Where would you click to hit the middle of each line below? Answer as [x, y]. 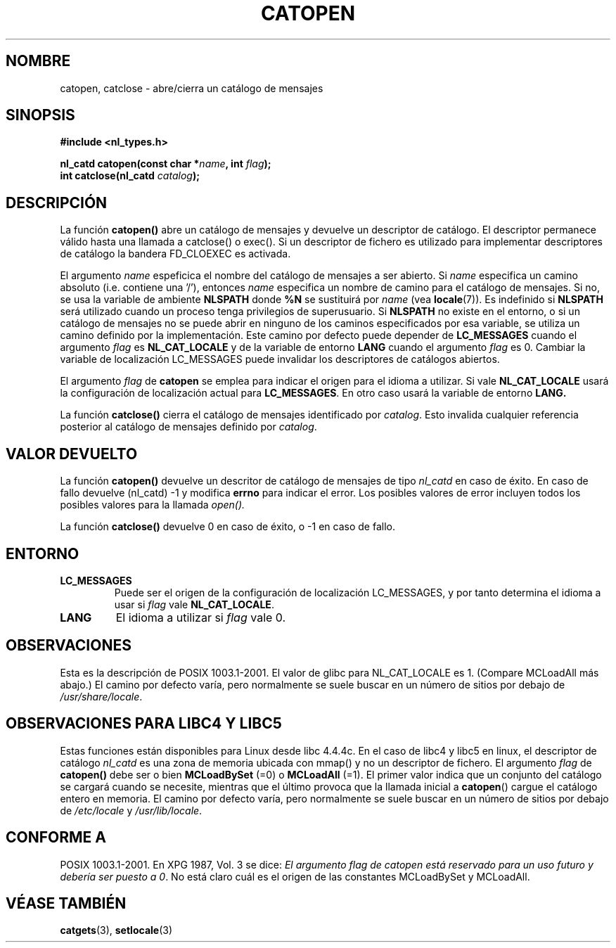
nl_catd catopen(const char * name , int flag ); [166, 164]
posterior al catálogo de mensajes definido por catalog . [188, 427]
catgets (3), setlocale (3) [116, 930]
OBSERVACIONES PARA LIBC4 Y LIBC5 [144, 724]
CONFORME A [56, 838]
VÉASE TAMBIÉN [66, 903]
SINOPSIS [40, 115]
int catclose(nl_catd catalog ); [130, 176]
